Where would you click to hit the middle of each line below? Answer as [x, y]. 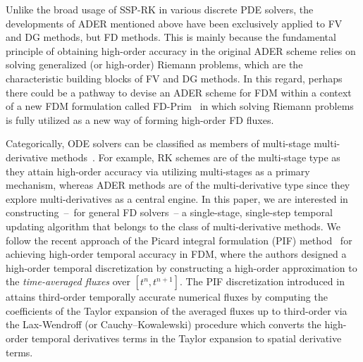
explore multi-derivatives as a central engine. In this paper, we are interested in [177, 198]
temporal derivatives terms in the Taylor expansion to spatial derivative [186, 338]
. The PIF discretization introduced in [262, 281]
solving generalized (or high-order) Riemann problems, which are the [154, 64]
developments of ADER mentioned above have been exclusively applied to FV [174, 23]
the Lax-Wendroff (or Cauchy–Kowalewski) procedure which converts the [164, 324]
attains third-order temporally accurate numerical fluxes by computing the [167, 297]
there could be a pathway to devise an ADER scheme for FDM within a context [179, 92]
